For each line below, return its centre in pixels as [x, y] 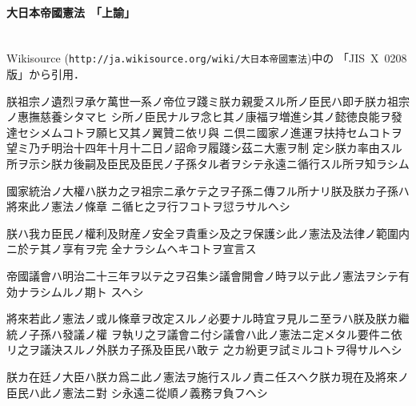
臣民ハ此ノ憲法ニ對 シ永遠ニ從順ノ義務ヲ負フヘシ [137, 392]
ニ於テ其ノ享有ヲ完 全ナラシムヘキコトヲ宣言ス [132, 249]
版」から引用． [46, 74]
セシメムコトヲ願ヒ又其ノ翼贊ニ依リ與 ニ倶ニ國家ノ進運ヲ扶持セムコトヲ [210, 132]
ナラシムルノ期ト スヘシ [80, 291]
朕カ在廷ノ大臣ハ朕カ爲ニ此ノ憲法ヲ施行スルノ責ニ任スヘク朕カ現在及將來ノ [208, 376]
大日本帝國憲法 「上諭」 [71, 12]
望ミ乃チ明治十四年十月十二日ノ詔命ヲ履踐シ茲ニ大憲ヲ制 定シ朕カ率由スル [204, 148]
